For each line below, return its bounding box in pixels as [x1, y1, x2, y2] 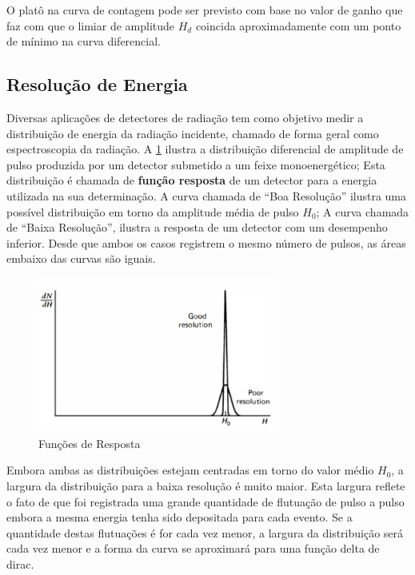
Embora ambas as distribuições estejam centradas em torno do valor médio [6, 462, 374, 478]
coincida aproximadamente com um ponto [195, 17, 401, 34]
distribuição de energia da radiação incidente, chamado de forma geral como [6, 125, 379, 141]
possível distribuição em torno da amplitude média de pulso [6, 203, 299, 220]
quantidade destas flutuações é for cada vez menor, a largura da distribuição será [6, 524, 404, 541]
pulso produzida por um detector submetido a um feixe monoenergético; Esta [6, 156, 385, 172]
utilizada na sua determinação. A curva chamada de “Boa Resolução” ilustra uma [6, 187, 407, 204]
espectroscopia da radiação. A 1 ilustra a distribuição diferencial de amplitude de [6, 141, 404, 157]
